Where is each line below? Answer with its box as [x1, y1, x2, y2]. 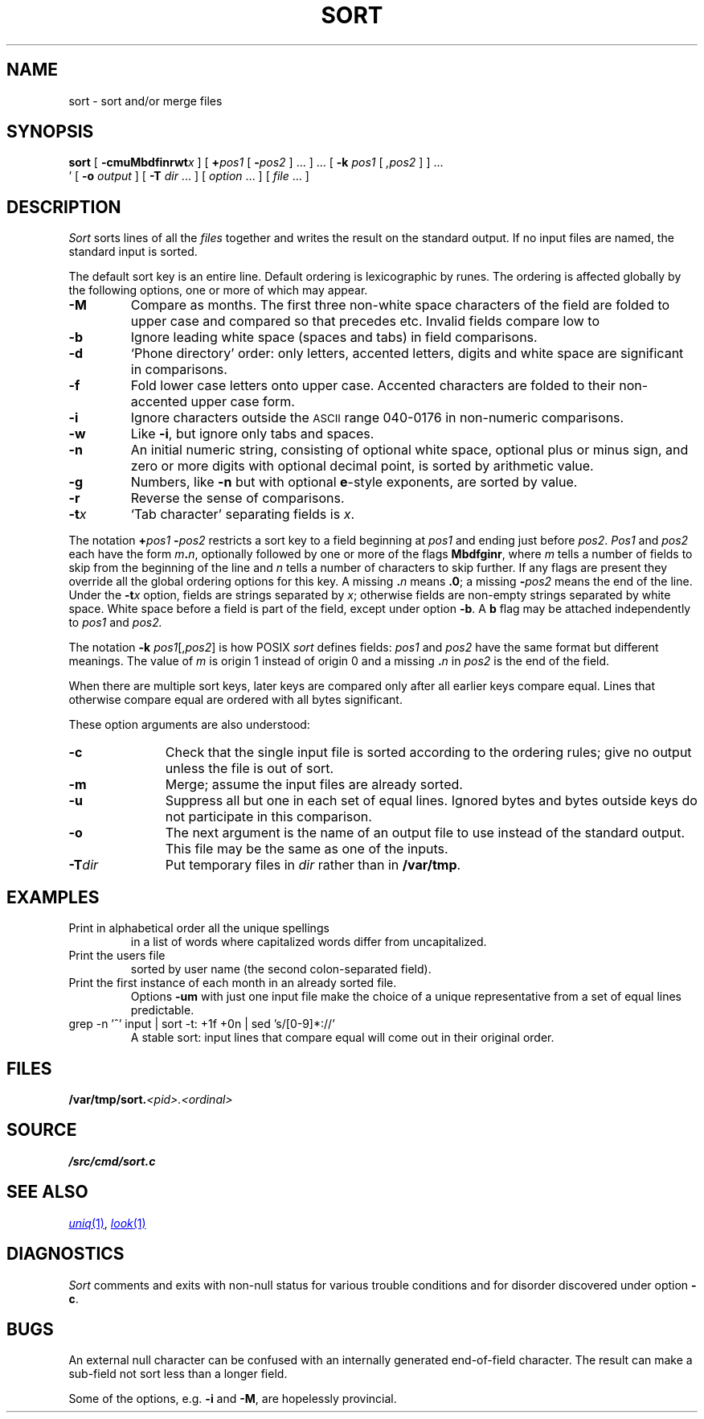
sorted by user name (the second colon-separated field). [130, 962, 432, 977]
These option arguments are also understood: [68, 718, 310, 732]
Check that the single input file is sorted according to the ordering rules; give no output [165, 744, 692, 761]
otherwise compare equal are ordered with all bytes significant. [68, 693, 403, 707]
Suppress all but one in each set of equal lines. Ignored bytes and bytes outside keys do [165, 792, 698, 809]
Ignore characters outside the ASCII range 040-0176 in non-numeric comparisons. [130, 409, 624, 426]
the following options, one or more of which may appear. [68, 283, 368, 298]
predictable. [130, 1003, 194, 1018]
